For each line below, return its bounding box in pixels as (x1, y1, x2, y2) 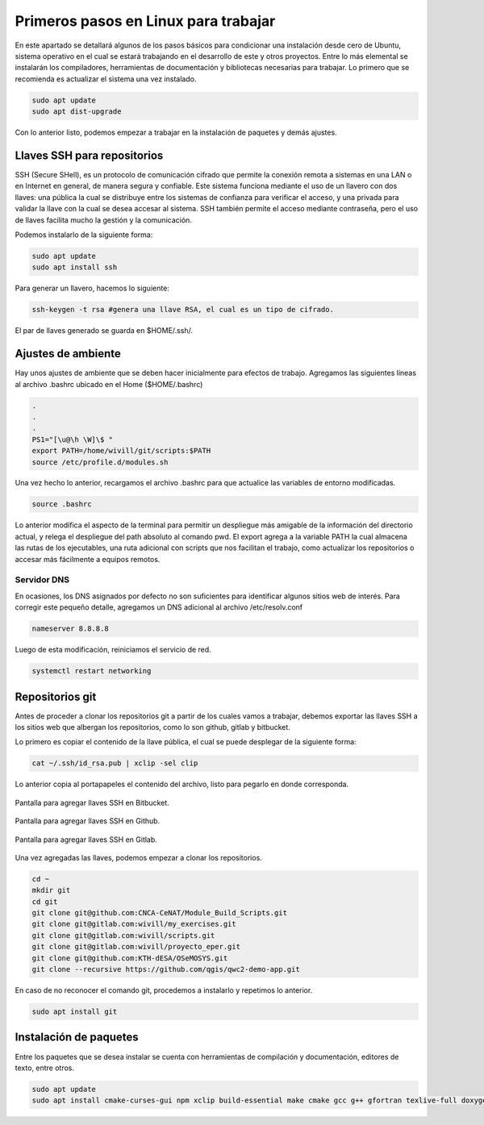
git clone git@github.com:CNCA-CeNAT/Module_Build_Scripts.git (31, 908, 288, 918)
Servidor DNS (15, 574, 70, 585)
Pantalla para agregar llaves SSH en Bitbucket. (15, 798, 169, 807)
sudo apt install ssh (31, 263, 118, 272)
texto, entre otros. (15, 1063, 74, 1073)
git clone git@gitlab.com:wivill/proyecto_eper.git (31, 942, 241, 952)
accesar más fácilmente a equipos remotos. (15, 554, 161, 564)
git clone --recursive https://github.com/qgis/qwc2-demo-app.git (31, 965, 300, 974)
